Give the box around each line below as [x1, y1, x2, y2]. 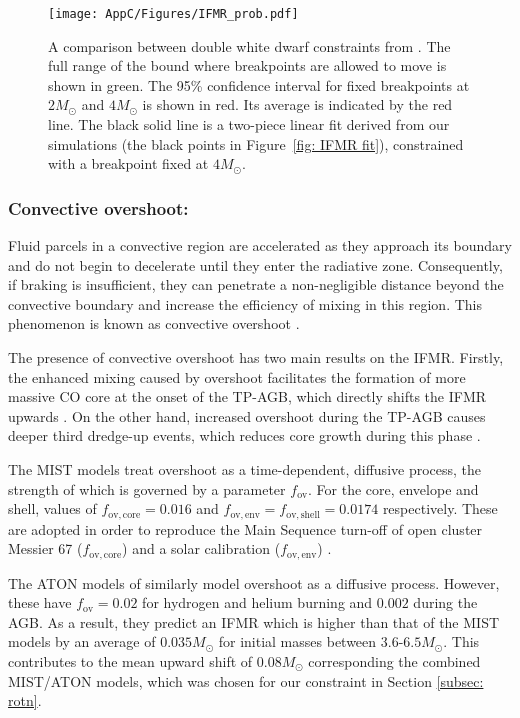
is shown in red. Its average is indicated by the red [142, 94, 453, 115]
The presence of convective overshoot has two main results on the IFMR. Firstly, [8, 347, 504, 367]
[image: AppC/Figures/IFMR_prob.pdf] [48, 7, 299, 21]
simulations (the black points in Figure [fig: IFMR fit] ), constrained [48, 133, 464, 154]
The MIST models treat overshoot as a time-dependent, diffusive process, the [8, 458, 482, 479]
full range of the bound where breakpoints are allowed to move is [48, 55, 447, 76]
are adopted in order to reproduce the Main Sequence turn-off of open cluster [8, 518, 483, 539]
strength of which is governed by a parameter [8, 478, 286, 499]
